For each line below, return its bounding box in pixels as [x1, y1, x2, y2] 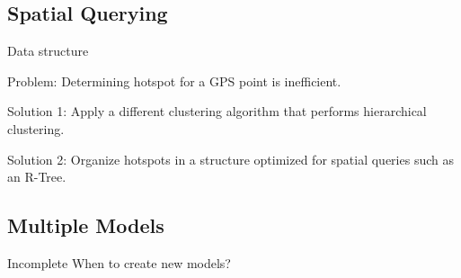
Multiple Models [7, 211, 164, 239]
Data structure [7, 41, 89, 60]
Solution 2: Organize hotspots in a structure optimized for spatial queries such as [7, 149, 454, 168]
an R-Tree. [7, 167, 66, 186]
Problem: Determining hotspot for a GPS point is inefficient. [7, 71, 341, 90]
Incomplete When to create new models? [7, 253, 231, 272]
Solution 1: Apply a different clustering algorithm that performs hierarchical [7, 102, 427, 121]
